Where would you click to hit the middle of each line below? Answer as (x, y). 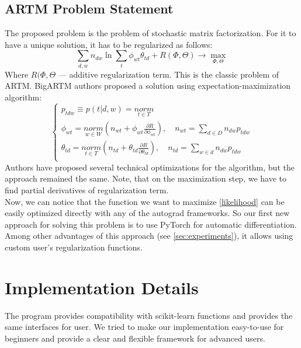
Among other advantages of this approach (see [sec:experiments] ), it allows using (149, 236)
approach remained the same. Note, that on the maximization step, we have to (146, 178)
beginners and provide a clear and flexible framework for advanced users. (135, 338)
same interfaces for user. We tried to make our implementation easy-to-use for (144, 327)
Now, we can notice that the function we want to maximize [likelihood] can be (145, 201)
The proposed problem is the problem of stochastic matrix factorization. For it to (150, 33)
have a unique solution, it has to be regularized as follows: (109, 44)
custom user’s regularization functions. (74, 247)
